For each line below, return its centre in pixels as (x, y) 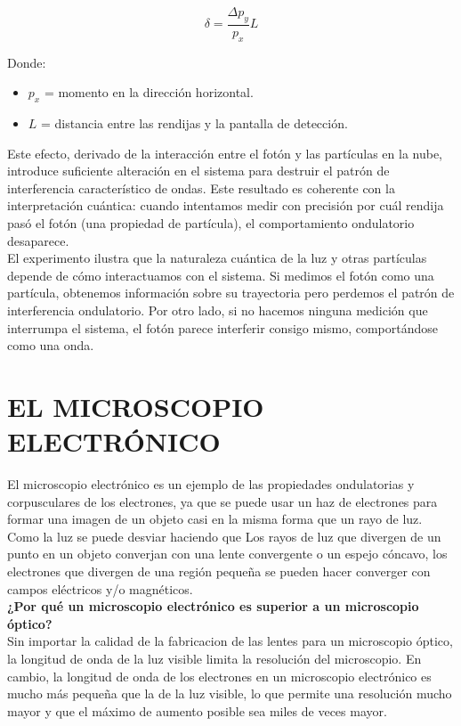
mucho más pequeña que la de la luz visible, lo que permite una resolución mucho (230, 693)
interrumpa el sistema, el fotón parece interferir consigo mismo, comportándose (223, 327)
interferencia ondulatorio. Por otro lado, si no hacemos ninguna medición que (218, 310)
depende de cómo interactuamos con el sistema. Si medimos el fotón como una (221, 275)
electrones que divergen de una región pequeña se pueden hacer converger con (219, 571)
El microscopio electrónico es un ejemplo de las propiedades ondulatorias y (211, 484)
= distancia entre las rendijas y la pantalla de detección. (194, 123)
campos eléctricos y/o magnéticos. (100, 588)
